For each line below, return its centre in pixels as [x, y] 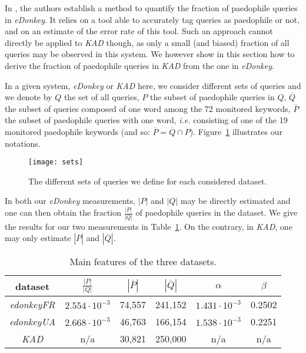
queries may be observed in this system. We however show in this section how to [150, 54]
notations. [23, 143]
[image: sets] [56, 162]
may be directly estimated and [235, 201]
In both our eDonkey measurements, [70, 201]
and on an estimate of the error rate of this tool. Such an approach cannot [139, 31]
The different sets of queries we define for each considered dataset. [148, 181]
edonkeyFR [32, 305]
